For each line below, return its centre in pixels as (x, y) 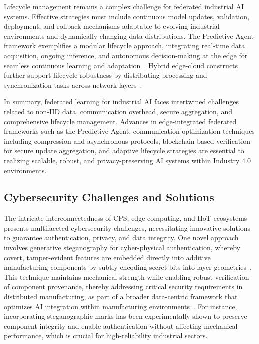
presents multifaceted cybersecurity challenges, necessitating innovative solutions (127, 228)
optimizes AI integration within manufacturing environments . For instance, (121, 306)
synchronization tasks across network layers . (73, 85)
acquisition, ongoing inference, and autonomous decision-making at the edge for (126, 55)
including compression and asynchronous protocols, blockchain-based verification (127, 141)
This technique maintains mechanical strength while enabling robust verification (127, 277)
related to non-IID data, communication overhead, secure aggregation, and (118, 111)
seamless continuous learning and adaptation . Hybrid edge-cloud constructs (121, 65)
